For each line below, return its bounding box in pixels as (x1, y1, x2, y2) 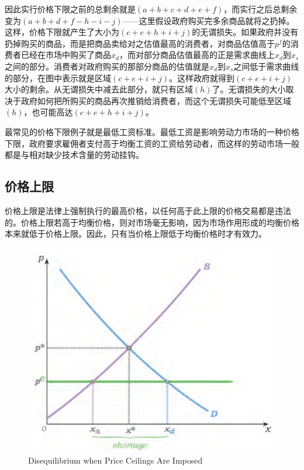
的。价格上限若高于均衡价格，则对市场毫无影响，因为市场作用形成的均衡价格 (5, 216, 299, 228)
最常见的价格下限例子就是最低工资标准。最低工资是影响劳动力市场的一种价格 (5, 125, 299, 137)
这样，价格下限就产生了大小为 (5, 26, 119, 38)
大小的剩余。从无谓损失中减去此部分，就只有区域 (5, 83, 193, 95)
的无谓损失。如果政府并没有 (192, 26, 299, 38)
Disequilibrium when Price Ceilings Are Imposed (28, 454, 203, 466)
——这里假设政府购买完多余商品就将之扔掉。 (122, 14, 295, 26)
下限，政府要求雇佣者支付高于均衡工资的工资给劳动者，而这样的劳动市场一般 (5, 137, 299, 149)
